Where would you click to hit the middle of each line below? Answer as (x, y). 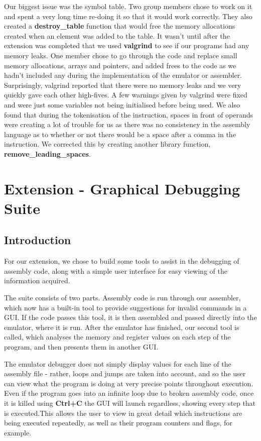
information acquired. (37, 281)
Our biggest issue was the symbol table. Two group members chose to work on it (128, 6)
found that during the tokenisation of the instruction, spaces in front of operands (129, 114)
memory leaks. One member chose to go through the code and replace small (121, 55)
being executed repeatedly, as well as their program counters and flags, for (118, 423)
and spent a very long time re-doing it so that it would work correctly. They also (128, 16)
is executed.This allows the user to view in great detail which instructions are (123, 413)
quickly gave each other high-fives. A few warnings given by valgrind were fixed (126, 95)
